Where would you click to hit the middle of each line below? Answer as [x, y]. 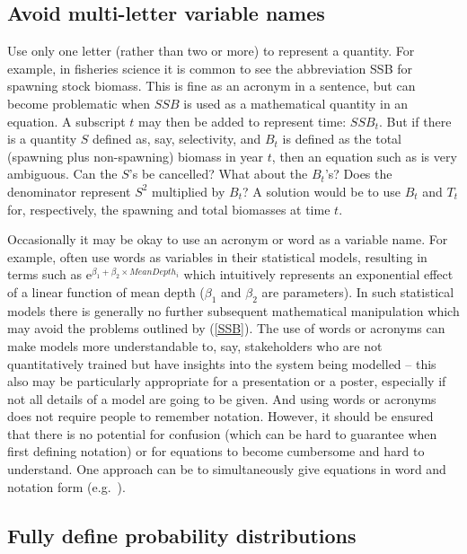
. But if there [415, 121]
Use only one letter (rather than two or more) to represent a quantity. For [211, 51]
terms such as [45, 274]
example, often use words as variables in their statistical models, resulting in [217, 256]
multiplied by [189, 191]
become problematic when [79, 103]
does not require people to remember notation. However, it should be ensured [220, 416]
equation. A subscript [66, 121]
